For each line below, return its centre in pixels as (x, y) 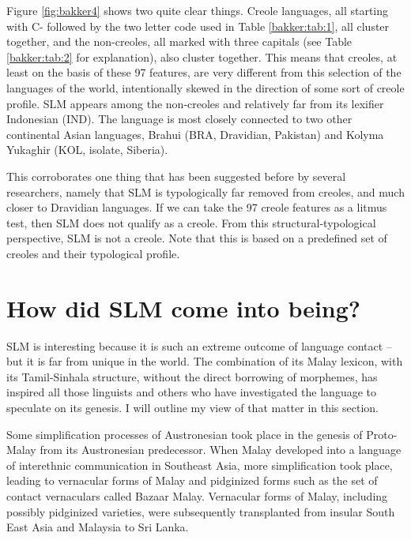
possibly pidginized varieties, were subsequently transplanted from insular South (201, 511)
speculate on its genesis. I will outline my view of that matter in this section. (193, 407)
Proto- (382, 434)
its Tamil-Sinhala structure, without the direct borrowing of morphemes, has (192, 376)
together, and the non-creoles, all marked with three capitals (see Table (179, 41)
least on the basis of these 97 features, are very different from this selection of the (204, 72)
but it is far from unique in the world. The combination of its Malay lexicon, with (205, 361)
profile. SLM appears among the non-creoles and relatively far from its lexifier (195, 103)
